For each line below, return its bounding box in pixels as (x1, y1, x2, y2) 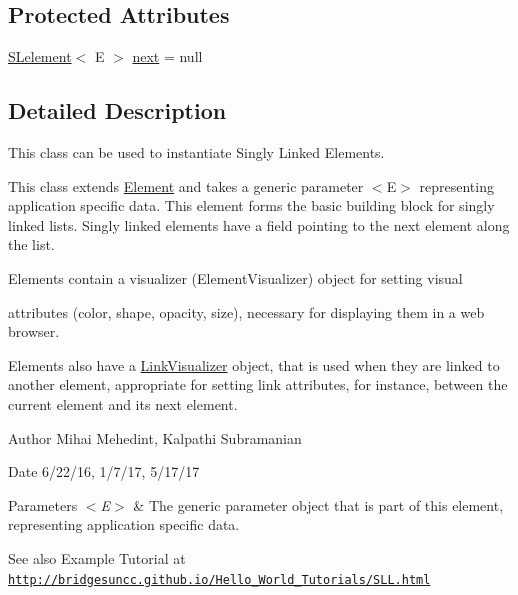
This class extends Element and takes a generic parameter (8, 175, 364, 196)
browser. (8, 321, 60, 342)
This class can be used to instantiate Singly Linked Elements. (8, 142, 385, 162)
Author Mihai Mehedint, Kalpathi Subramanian (8, 427, 302, 448)
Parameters (8, 494, 78, 515)
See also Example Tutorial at (8, 547, 186, 568)
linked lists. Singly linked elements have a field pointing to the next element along (8, 214, 510, 235)
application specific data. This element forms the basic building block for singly (8, 195, 495, 216)
